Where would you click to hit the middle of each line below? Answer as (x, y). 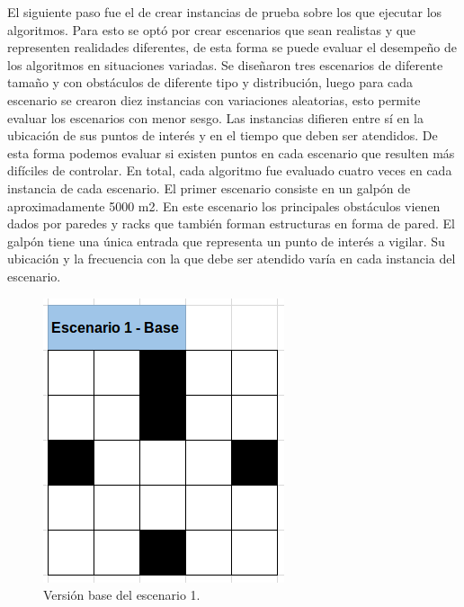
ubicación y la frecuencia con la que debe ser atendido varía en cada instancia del (232, 259)
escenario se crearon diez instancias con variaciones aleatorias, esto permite (214, 99)
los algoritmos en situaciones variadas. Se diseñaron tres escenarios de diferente (225, 64)
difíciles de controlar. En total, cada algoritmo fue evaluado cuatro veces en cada (230, 170)
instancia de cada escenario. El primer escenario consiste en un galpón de (209, 187)
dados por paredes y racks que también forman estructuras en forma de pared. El (231, 223)
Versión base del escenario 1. (122, 595)
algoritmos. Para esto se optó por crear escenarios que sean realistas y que (212, 29)
